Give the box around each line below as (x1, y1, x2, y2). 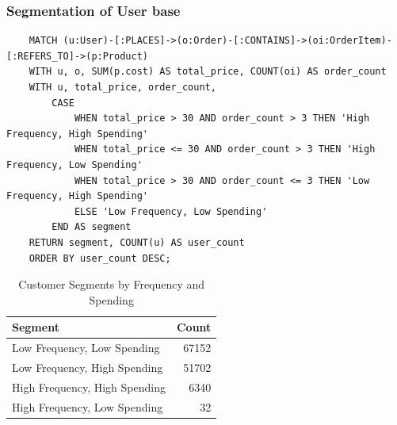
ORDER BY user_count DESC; (29, 252, 171, 264)
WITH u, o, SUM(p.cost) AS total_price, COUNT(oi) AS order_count (29, 66, 387, 78)
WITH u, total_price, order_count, (29, 82, 216, 93)
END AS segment (52, 221, 132, 233)
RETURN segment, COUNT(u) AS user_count (29, 236, 245, 248)
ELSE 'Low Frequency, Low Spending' (74, 205, 268, 217)
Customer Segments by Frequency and (18, 276, 205, 293)
